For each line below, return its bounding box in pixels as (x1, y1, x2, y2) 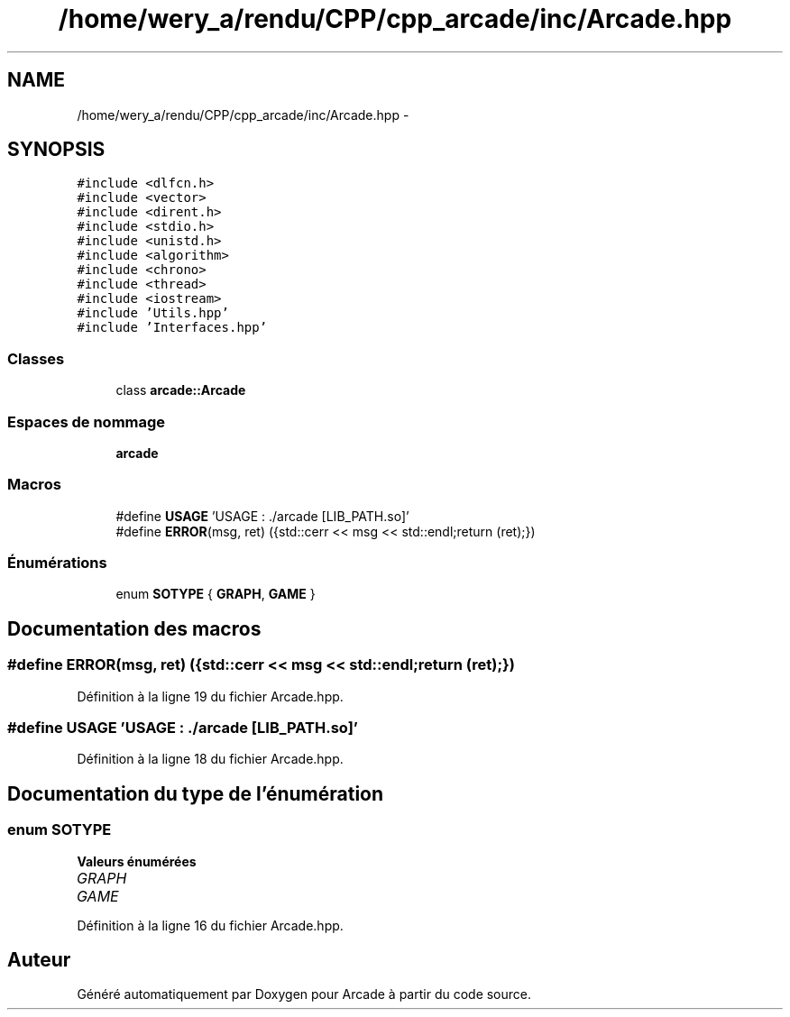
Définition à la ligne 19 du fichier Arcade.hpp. (77, 688, 344, 704)
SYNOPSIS (7, 138, 106, 161)
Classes (7, 349, 65, 368)
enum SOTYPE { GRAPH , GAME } (115, 586, 316, 602)
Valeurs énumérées (77, 853, 197, 869)
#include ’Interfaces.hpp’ (77, 320, 268, 335)
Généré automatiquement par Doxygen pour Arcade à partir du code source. (77, 986, 532, 1003)
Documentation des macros (7, 617, 262, 640)
